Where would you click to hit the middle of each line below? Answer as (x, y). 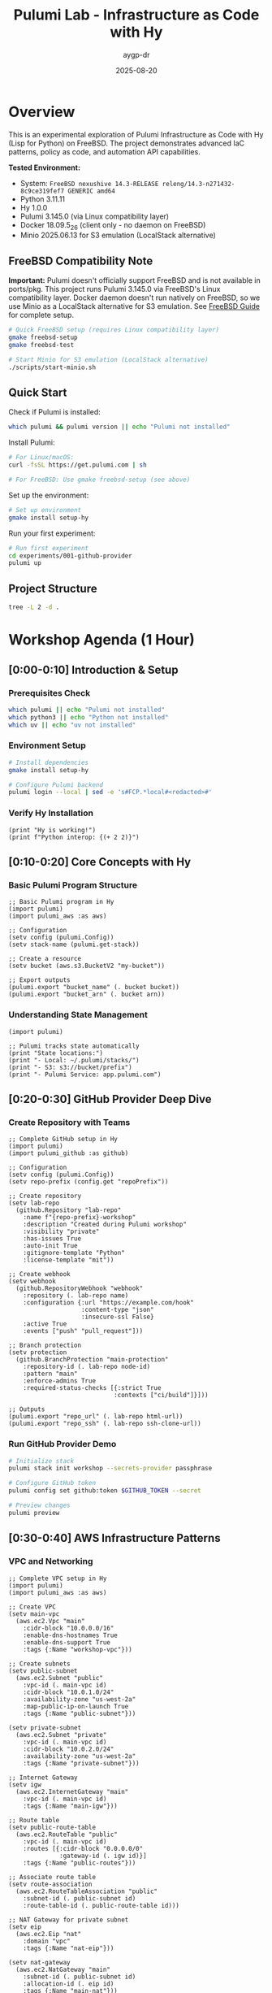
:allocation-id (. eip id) (69, 1984)
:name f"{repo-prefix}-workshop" (80, 1218)
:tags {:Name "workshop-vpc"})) (78, 1649)
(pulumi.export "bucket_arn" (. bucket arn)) (86, 994)
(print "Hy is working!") (52, 830)
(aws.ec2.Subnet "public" (60, 1678)
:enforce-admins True (59, 1381)
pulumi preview (34, 1513)
